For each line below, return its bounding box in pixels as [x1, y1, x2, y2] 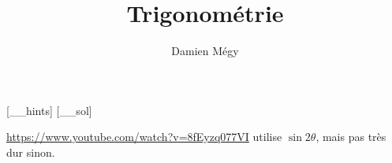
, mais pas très [315, 128, 386, 145]
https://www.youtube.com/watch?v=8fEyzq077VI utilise [6, 128, 282, 145]
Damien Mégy [171, 43, 239, 59]
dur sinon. [6, 143, 55, 160]
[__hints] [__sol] [6, 102, 92, 118]
